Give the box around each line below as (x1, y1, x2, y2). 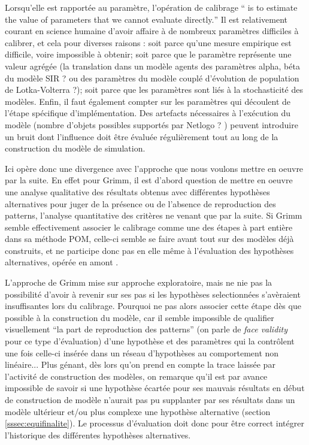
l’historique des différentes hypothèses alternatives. (5, 428, 191, 441)
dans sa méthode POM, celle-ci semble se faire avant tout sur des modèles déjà (5, 232, 294, 245)
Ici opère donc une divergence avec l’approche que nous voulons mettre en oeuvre (5, 162, 304, 174)
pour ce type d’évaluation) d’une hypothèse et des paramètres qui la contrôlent (5, 335, 295, 347)
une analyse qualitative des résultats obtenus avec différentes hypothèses (5, 185, 270, 198)
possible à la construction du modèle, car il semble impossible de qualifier (5, 311, 274, 323)
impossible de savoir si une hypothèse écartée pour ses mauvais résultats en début (5, 382, 305, 394)
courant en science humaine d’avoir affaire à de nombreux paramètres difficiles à (5, 25, 299, 37)
